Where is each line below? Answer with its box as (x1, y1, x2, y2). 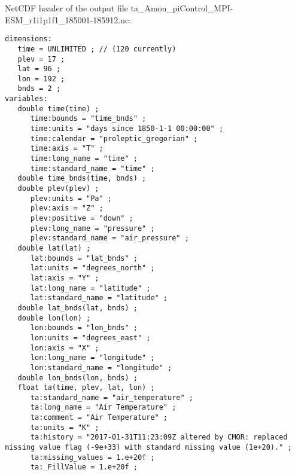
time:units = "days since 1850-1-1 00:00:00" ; (30, 124, 224, 133)
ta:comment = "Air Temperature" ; (30, 413, 168, 422)
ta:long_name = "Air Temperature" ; (30, 403, 177, 412)
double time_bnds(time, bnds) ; (17, 174, 147, 183)
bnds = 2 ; (17, 84, 61, 93)
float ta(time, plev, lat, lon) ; (17, 383, 155, 392)
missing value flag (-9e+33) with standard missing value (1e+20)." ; (5, 443, 292, 452)
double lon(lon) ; (17, 313, 91, 322)
